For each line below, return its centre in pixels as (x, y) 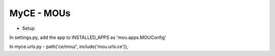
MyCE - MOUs (40, 13)
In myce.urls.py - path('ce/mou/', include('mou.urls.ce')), (69, 47)
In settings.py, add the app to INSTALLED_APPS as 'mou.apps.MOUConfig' (88, 37)
